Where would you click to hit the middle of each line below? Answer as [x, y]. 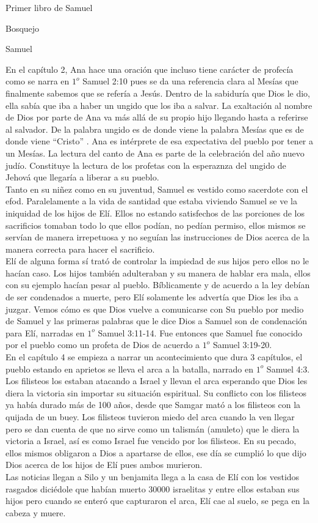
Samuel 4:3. [288, 369]
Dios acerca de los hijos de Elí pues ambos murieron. [104, 465]
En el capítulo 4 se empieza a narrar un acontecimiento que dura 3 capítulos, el [154, 357]
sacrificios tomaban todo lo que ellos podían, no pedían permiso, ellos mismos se [156, 225]
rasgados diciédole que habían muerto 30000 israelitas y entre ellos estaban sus [153, 488]
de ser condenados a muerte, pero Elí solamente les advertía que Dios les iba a [152, 297]
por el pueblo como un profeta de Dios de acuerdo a [103, 345]
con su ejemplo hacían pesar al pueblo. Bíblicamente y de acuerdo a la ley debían [158, 285]
